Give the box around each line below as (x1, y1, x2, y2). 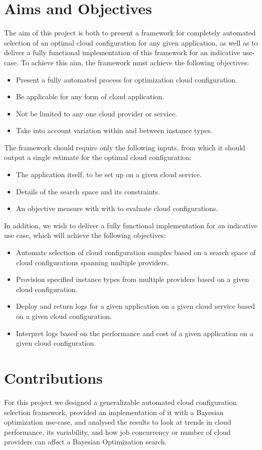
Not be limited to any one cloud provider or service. (16, 108, 177, 118)
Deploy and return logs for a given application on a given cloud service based (16, 301, 255, 311)
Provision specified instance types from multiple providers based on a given (16, 274, 249, 284)
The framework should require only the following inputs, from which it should (4, 142, 245, 152)
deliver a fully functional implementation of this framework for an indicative (4, 47, 240, 58)
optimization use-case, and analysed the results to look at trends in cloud (4, 417, 231, 427)
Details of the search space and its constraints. (16, 186, 160, 196)
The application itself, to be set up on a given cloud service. (16, 169, 202, 180)
